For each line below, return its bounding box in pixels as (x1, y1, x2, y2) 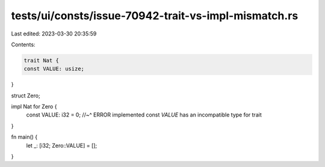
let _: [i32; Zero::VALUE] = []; (26, 142, 97, 149)
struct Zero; (11, 92, 40, 99)
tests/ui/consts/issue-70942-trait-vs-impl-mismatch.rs (11, 9, 299, 22)
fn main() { (11, 133, 38, 141)
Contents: (11, 41, 36, 48)
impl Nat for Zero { (11, 103, 57, 111)
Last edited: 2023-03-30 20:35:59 (11, 30, 97, 37)
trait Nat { (23, 57, 60, 64)
